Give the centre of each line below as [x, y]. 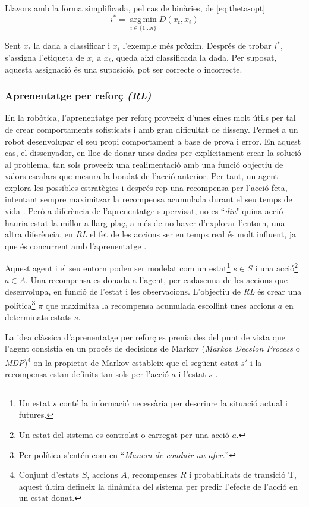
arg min [143, 20]
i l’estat [192, 374]
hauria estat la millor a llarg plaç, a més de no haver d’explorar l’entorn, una [145, 222]
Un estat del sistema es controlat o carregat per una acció [124, 434]
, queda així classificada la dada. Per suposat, [194, 57]
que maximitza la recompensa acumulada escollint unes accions [160, 305]
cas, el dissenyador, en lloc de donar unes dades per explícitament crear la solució [153, 153]
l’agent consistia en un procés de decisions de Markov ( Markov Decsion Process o [152, 348]
